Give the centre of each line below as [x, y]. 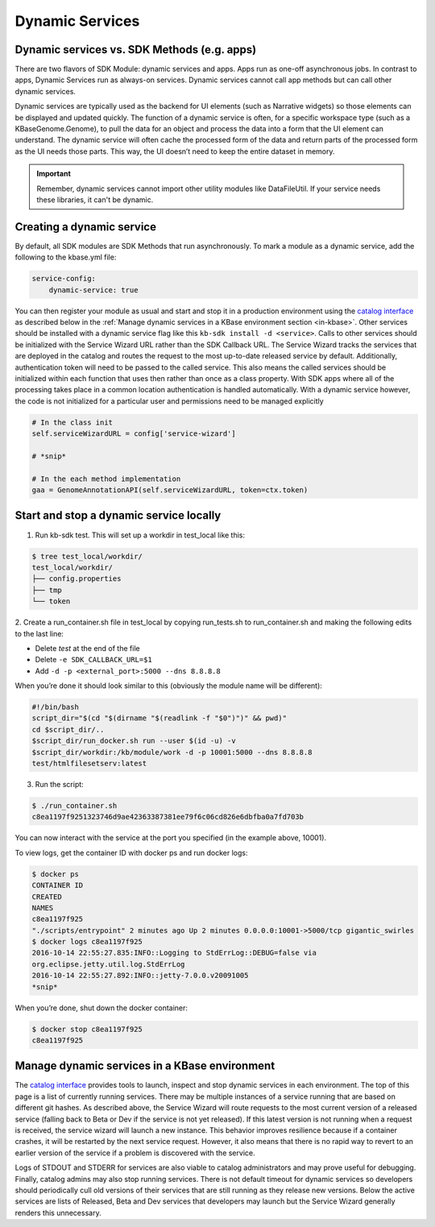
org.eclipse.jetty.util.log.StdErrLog [108, 964]
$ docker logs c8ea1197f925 [87, 942]
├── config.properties [77, 579]
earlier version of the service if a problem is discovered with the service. [135, 1153]
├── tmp [47, 590]
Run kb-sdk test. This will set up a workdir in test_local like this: [140, 535]
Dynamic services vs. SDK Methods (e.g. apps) [136, 50]
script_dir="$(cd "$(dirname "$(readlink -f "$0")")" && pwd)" [159, 718]
